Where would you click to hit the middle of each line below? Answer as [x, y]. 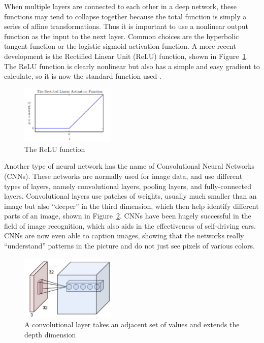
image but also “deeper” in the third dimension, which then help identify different [131, 206]
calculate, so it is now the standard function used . [83, 76]
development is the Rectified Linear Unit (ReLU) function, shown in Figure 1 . [126, 56]
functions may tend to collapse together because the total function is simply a [125, 16]
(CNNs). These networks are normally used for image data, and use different [123, 176]
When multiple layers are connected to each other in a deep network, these [120, 6]
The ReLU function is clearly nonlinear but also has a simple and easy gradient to [132, 66]
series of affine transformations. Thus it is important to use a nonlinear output [126, 26]
